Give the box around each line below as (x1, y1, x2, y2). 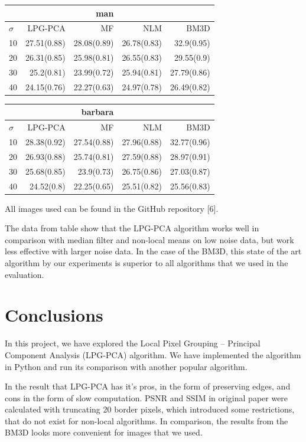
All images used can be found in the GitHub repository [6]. (5, 202, 219, 214)
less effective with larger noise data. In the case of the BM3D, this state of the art (5, 245, 302, 257)
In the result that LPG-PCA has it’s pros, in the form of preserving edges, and (5, 380, 291, 392)
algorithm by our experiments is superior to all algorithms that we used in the (5, 257, 288, 269)
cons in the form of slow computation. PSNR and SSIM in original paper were (5, 391, 288, 404)
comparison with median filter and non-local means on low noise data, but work (5, 233, 294, 245)
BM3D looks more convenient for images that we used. (5, 426, 203, 438)
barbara (81, 106, 114, 118)
